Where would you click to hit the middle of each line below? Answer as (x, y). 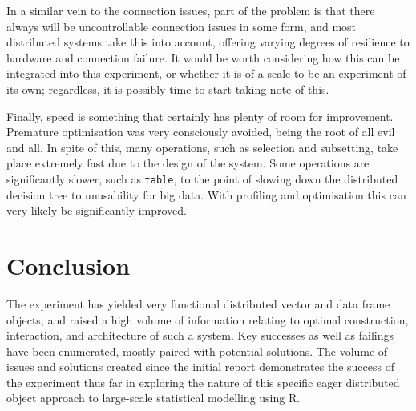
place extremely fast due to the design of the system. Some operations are (188, 163)
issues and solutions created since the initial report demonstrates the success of (200, 367)
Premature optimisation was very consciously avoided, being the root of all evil (201, 132)
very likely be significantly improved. (97, 210)
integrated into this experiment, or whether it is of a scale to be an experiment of (206, 73)
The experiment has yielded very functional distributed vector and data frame (198, 303)
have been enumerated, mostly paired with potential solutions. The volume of (197, 351)
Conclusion (69, 265)
